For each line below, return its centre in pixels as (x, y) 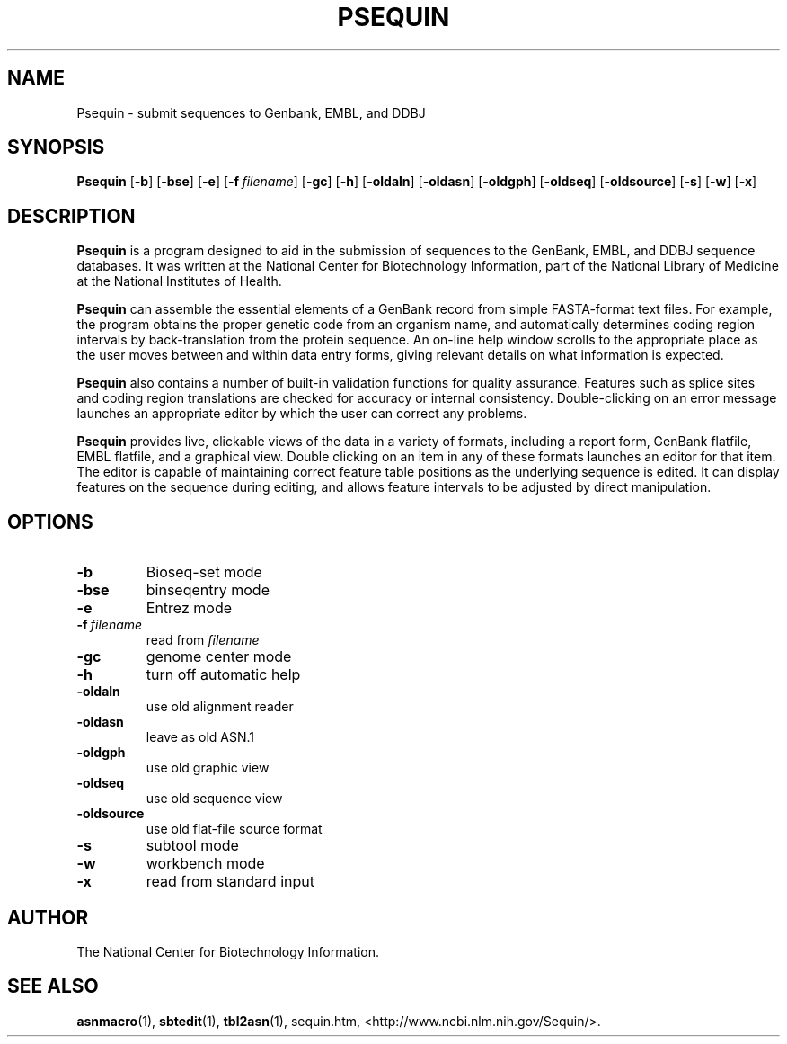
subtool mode (192, 846)
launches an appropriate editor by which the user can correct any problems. (302, 414)
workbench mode (205, 864)
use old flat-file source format (234, 829)
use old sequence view (214, 799)
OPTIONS (50, 522)
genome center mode (219, 657)
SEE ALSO (53, 986)
